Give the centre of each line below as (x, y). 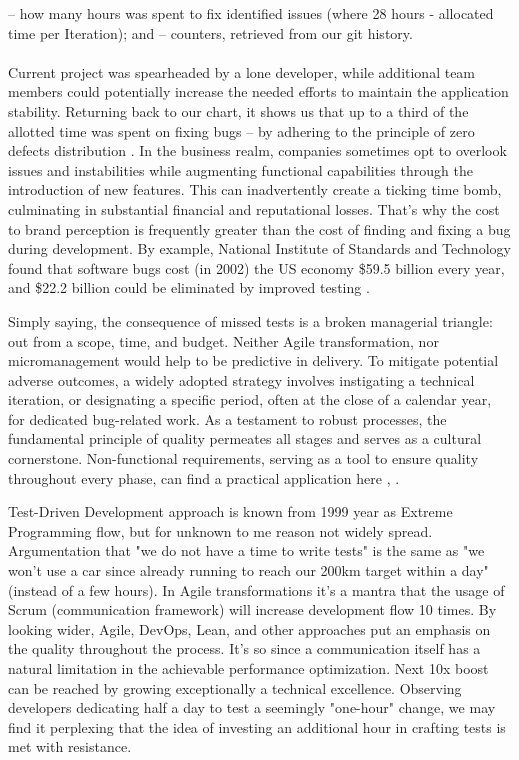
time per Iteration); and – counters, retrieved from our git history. (210, 32)
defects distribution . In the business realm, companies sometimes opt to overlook (257, 150)
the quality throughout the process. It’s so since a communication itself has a (244, 648)
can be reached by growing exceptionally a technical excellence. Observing (235, 687)
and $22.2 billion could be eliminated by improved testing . (189, 287)
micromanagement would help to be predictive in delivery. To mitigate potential (253, 360)
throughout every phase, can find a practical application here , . (204, 477)
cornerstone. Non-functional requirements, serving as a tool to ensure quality (243, 458)
